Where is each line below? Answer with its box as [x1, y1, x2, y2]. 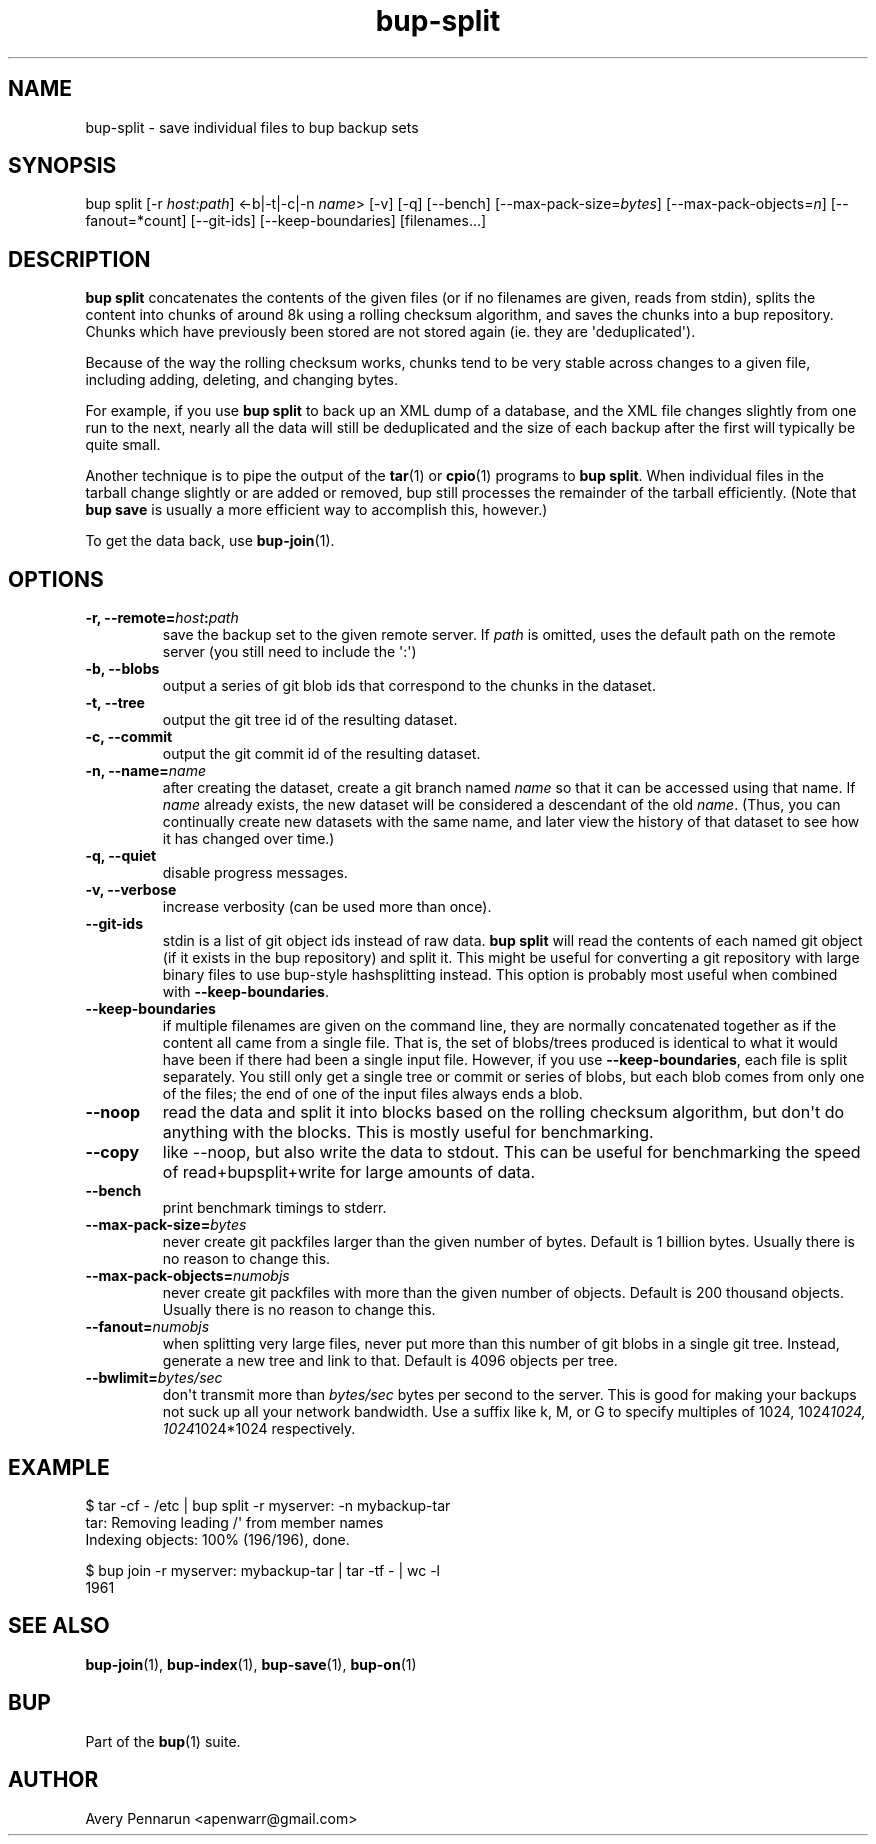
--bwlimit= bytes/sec [85, 1369, 223, 1387]
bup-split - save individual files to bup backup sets [85, 118, 419, 136]
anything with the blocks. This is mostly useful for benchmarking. [162, 1122, 654, 1143]
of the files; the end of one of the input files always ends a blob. [162, 1085, 583, 1103]
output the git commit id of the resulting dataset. [162, 745, 481, 763]
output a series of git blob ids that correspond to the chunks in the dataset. [162, 677, 656, 695]
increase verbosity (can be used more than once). [162, 898, 492, 916]
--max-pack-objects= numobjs [85, 1267, 290, 1285]
